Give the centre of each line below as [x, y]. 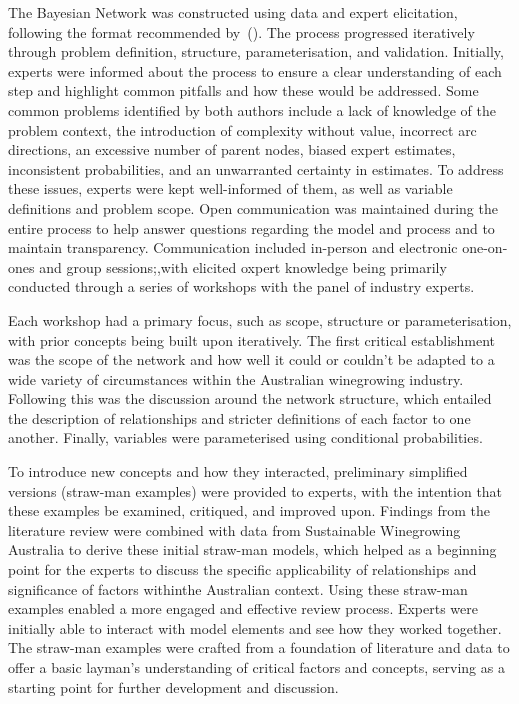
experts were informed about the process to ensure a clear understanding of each [255, 70]
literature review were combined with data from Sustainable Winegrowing [234, 529]
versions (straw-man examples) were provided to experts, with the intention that [255, 490]
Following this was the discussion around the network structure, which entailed [250, 398]
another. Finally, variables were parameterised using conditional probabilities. [245, 437]
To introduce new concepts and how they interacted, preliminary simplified [238, 471]
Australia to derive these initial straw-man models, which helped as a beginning [252, 549]
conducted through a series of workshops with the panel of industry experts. [241, 286]
